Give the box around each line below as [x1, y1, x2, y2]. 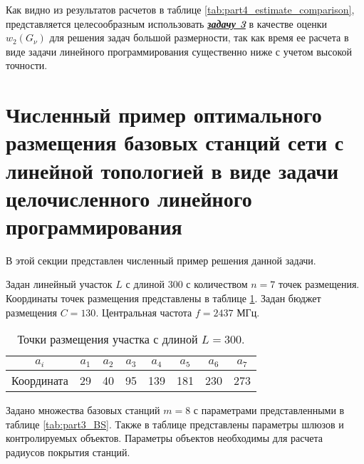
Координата [11, 372, 68, 389]
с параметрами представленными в [193, 403, 345, 418]
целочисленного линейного [6, 183, 252, 212]
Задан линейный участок [6, 277, 113, 292]
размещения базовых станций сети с [6, 128, 344, 157]
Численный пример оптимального [6, 100, 322, 129]
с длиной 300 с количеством [125, 277, 248, 292]
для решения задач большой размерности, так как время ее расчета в [49, 30, 349, 45]
